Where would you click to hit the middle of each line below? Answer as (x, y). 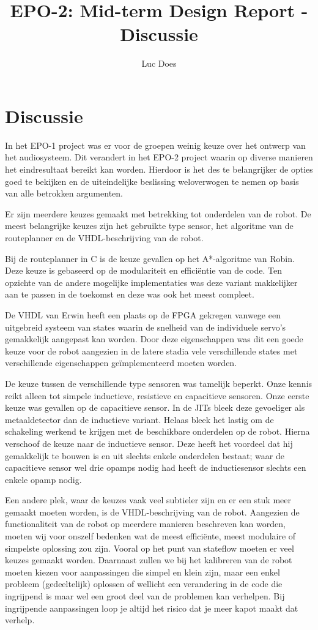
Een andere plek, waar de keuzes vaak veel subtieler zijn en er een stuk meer (148, 500)
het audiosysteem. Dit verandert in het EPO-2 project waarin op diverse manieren (159, 157)
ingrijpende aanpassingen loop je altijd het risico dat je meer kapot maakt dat (152, 608)
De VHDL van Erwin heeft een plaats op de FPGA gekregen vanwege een (143, 314)
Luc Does (159, 63)
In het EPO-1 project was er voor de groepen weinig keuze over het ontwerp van (155, 145)
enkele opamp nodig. (43, 479)
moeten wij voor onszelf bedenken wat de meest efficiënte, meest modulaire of (150, 536)
